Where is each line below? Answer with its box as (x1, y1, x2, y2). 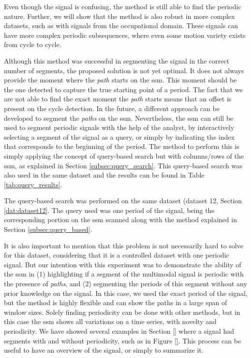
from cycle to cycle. (4, 39, 61, 49)
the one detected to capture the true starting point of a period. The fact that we (4, 84, 243, 94)
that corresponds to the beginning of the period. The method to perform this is (4, 141, 239, 151)
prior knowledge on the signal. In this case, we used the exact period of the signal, (4, 288, 248, 298)
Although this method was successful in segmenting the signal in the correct (4, 55, 230, 65)
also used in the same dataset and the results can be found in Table (4, 170, 205, 180)
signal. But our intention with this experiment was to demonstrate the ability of (4, 259, 241, 269)
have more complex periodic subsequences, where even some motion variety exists (4, 30, 246, 40)
